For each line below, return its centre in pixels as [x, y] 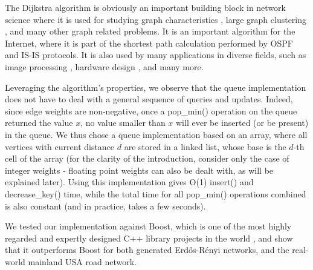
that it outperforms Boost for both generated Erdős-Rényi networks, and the [147, 250]
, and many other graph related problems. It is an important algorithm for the [150, 31]
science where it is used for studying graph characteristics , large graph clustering [156, 19]
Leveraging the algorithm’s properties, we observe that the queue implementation [156, 87]
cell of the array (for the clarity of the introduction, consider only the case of [147, 158]
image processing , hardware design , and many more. [104, 66]
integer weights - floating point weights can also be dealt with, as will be [139, 170]
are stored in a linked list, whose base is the [205, 146]
